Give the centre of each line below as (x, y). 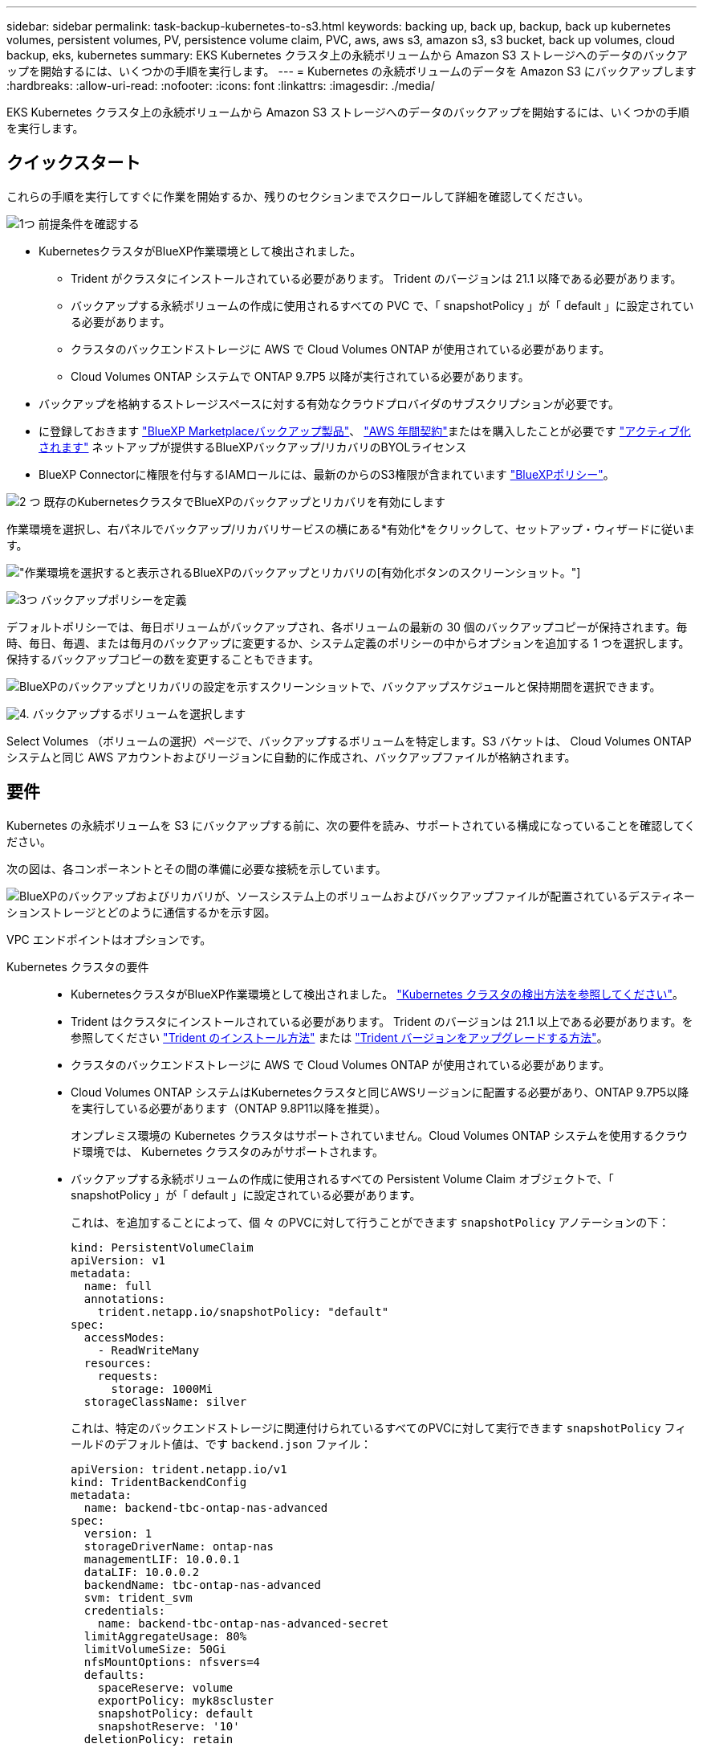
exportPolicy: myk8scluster (185, 1700)
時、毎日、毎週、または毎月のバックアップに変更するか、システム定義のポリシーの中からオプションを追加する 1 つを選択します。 (348, 643)
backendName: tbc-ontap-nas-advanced (202, 1585)
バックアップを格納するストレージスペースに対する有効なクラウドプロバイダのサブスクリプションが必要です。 (329, 403)
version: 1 (118, 1533)
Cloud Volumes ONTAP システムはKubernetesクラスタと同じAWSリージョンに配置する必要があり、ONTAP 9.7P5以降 (380, 1092)
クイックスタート (74, 163)
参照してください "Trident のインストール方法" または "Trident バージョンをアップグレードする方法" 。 (339, 1037)
